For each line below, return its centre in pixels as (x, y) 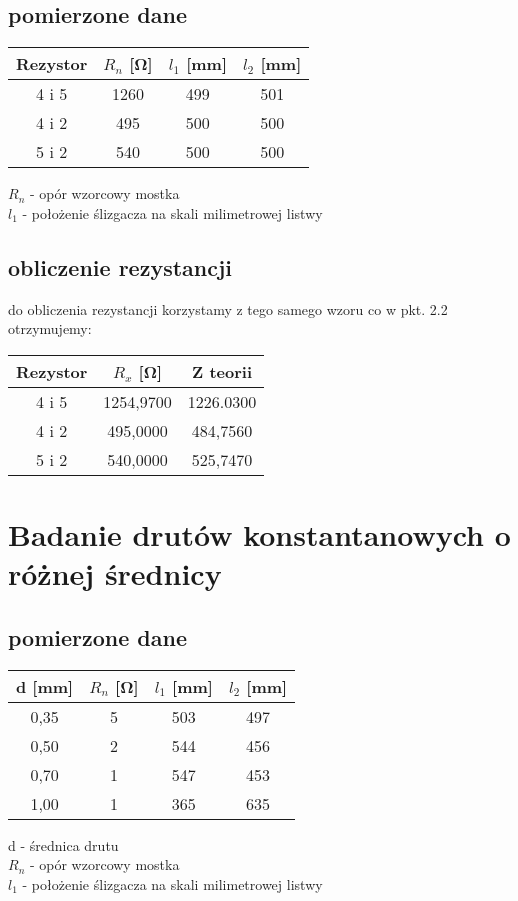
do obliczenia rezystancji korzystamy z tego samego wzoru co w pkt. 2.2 (228, 308)
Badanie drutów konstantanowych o (259, 533)
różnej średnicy (115, 573)
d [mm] (45, 686)
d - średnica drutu (63, 844)
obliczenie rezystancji (120, 266)
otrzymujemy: (50, 328)
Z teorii (222, 371)
